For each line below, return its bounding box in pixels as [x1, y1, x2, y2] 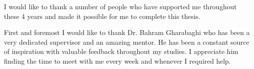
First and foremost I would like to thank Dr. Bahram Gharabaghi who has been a [4, 27, 250, 37]
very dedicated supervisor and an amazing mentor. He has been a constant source [4, 36, 250, 47]
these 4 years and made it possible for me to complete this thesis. [4, 11, 201, 21]
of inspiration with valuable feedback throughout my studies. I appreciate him [4, 46, 238, 56]
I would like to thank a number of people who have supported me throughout [4, 1, 237, 11]
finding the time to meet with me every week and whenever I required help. [4, 55, 231, 66]
